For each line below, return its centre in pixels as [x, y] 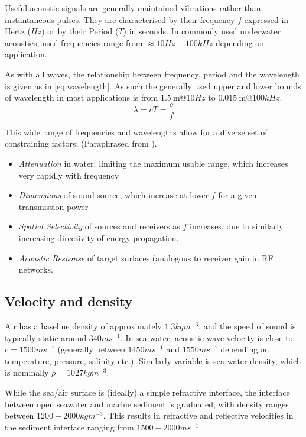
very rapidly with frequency [69, 175]
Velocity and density [69, 301]
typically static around [46, 337]
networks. [36, 269]
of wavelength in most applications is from [82, 97]
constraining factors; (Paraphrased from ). [81, 143]
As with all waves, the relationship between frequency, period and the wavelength [152, 74]
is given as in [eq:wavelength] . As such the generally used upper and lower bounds [153, 85]
